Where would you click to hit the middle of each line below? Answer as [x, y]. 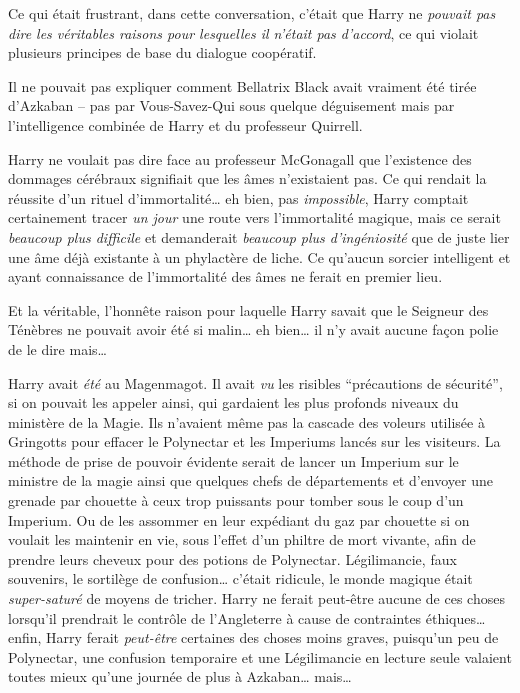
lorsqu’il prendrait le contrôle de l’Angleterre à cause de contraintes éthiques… [247, 617]
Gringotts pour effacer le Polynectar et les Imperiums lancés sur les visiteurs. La [254, 441]
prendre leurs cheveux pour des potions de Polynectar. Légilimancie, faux [232, 558]
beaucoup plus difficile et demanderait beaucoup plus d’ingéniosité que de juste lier [259, 236]
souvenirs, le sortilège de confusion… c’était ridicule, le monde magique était [240, 578]
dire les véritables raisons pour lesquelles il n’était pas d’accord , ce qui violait [243, 32]
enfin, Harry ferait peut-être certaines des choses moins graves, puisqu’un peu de [253, 637]
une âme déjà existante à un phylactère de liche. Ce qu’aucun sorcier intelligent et [259, 256]
